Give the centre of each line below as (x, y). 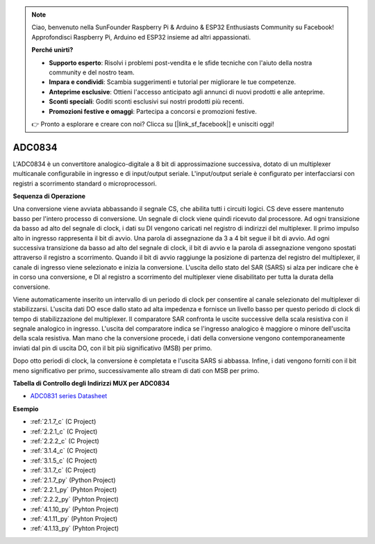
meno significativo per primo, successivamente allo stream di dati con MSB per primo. (136, 370)
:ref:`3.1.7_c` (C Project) (63, 470)
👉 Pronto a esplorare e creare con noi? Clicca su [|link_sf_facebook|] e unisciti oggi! (153, 124)
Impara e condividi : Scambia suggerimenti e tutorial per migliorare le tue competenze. (173, 82)
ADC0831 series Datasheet (69, 396)
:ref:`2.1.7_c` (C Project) (63, 422)
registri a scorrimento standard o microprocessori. (85, 183)
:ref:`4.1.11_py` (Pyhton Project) (74, 519)
